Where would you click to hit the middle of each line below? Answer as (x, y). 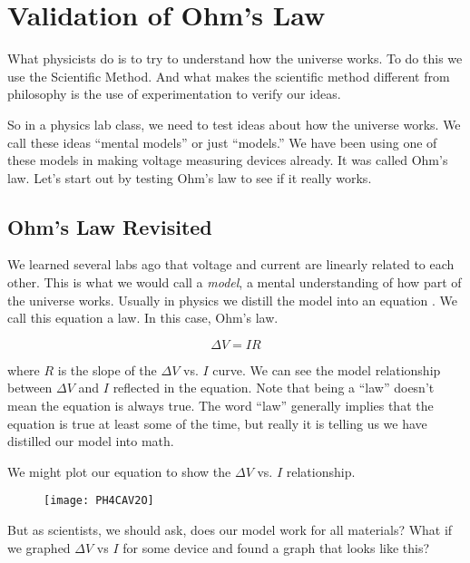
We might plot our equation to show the (119, 471)
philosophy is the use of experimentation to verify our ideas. (174, 94)
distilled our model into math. (91, 441)
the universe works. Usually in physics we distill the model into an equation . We (232, 300)
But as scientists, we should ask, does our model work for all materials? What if (230, 530)
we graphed (39, 547)
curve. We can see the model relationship (327, 369)
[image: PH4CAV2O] (99, 501)
